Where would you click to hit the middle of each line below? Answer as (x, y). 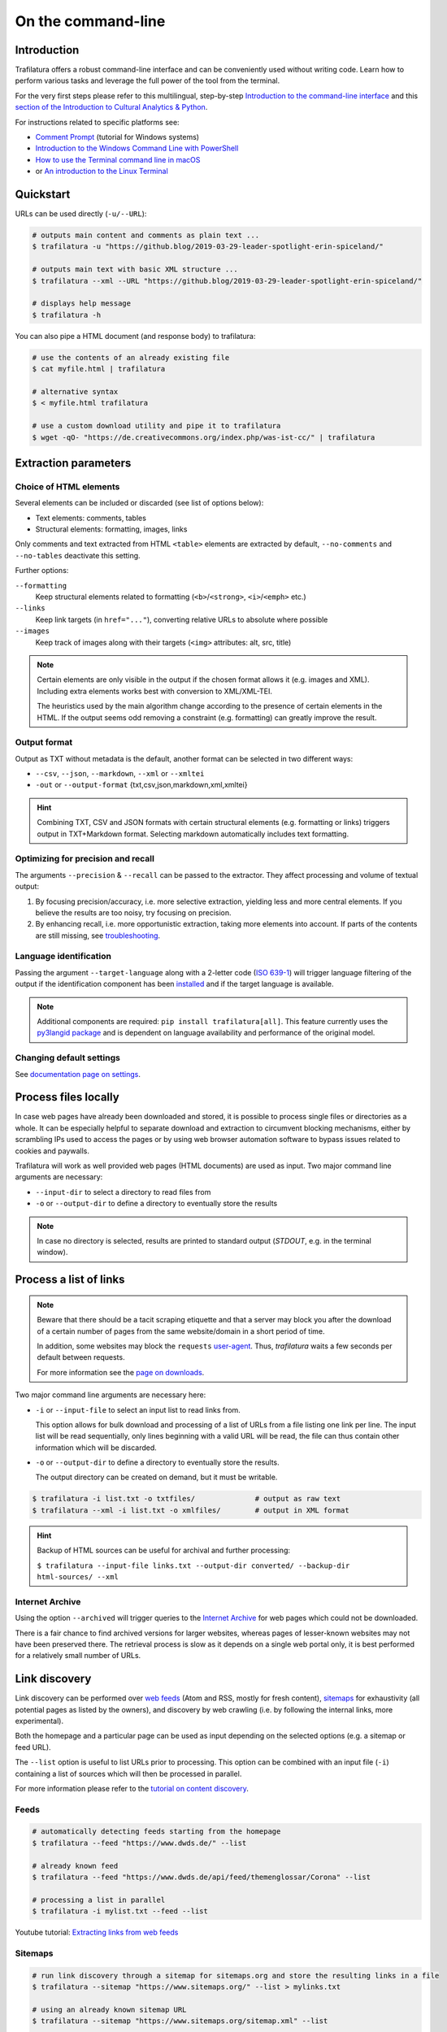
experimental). (39, 1721)
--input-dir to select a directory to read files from (123, 1192)
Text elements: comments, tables (91, 518)
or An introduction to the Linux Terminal (102, 172)
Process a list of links (70, 1280)
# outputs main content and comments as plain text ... (146, 235)
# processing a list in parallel (99, 1900)
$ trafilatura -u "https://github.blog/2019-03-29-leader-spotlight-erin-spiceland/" (208, 247)
